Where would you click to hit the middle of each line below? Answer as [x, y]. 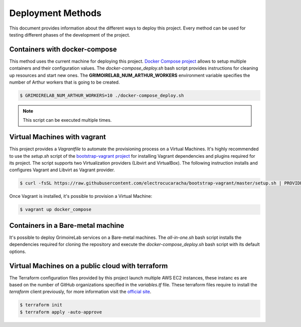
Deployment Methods [55, 13]
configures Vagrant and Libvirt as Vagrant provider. [62, 170]
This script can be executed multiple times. [67, 120]
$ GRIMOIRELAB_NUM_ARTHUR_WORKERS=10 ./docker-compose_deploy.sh [102, 95]
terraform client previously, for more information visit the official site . [80, 292]
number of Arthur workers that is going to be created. [64, 82]
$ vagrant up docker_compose [56, 210]
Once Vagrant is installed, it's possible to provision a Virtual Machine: [81, 196]
